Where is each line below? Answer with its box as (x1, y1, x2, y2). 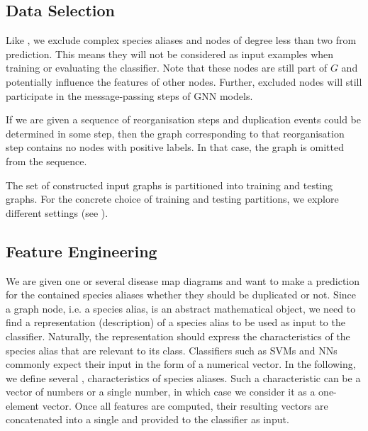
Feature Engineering (6, 240, 157, 262)
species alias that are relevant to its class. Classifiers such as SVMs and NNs (6, 342, 338, 357)
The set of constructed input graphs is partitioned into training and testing (6, 177, 333, 192)
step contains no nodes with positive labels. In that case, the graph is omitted (6, 140, 344, 155)
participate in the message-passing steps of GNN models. (6, 88, 253, 103)
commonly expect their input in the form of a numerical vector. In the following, (6, 357, 356, 371)
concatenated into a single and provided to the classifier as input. (6, 412, 289, 427)
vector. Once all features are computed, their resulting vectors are (42, 398, 328, 413)
